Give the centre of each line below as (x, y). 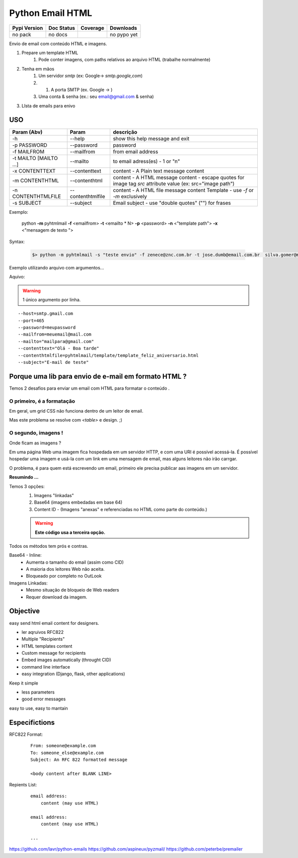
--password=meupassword (47, 328)
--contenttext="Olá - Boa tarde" (59, 348)
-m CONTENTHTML (36, 180)
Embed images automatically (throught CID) (66, 660)
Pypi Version (28, 28)
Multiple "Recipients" (43, 639)
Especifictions (32, 723)
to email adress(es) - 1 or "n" (147, 161)
